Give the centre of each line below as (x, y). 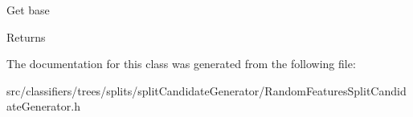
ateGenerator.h (43, 106)
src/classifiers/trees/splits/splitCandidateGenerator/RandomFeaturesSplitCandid (206, 90)
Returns (26, 36)
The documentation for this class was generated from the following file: (181, 64)
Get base (28, 10)
